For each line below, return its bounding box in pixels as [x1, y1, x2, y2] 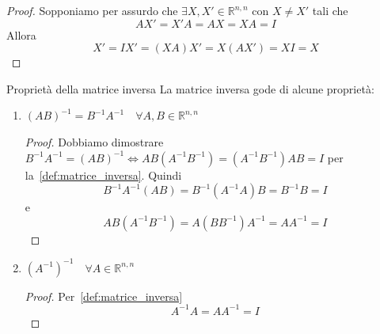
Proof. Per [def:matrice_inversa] [25, 287, 183, 304]
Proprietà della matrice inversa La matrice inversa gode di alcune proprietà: [6, 80, 374, 97]
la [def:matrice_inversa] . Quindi [25, 166, 182, 183]
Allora [6, 26, 36, 43]
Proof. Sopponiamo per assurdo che [6, 2, 178, 18]
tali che [312, 2, 348, 18]
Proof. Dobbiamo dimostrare [25, 133, 164, 150]
